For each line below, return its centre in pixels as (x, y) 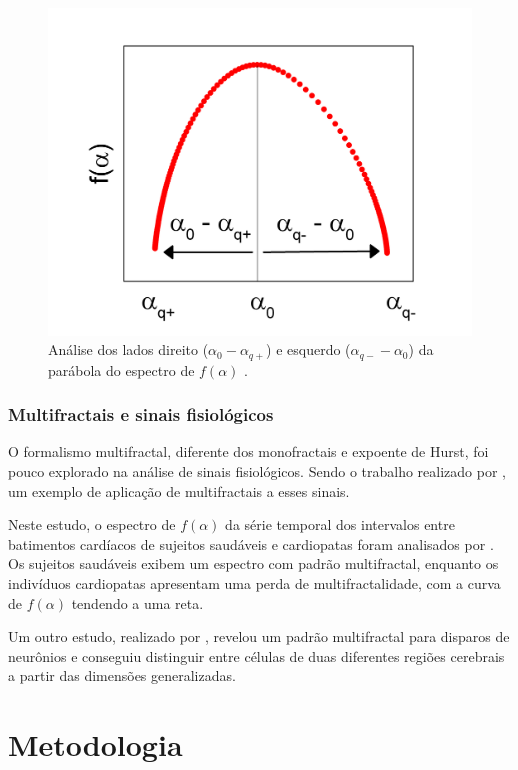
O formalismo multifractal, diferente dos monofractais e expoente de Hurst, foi (248, 451)
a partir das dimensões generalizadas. (122, 675)
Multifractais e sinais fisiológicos (141, 414)
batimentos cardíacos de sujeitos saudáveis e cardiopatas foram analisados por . (251, 543)
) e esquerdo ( (308, 349)
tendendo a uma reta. (137, 602)
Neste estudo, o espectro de (92, 524)
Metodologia (95, 744)
